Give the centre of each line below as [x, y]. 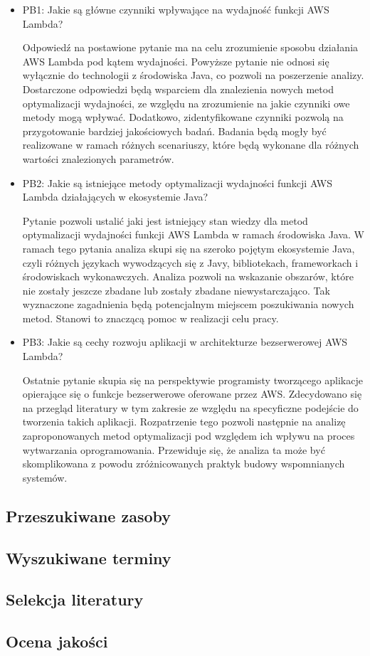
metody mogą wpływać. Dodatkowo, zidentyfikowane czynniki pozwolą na [183, 117]
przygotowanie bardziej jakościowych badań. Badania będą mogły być [174, 131]
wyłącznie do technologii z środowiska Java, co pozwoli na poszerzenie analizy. [193, 75]
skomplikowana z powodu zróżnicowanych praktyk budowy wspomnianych [184, 464]
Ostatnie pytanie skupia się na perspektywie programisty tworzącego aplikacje [192, 380]
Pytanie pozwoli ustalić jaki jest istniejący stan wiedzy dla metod [165, 220]
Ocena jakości [57, 641]
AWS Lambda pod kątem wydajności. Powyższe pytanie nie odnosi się [176, 61]
